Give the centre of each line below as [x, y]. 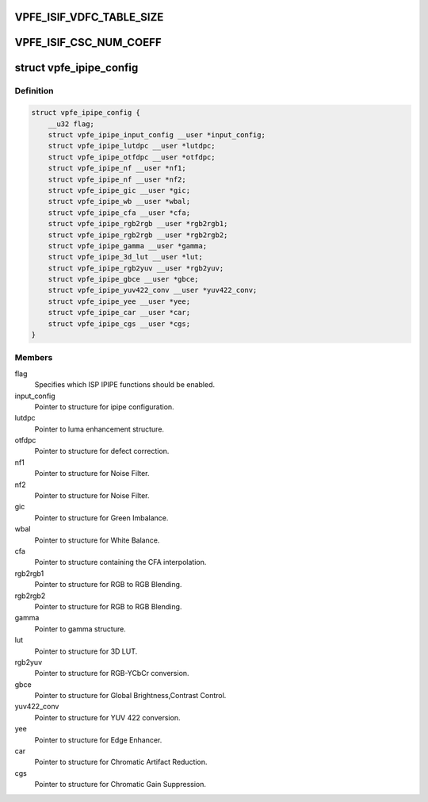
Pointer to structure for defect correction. [102, 451]
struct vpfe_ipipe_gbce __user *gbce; [123, 279]
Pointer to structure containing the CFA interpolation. [120, 562]
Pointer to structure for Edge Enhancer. [98, 740]
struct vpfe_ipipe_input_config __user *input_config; [157, 134]
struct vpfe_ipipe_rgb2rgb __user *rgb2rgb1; [138, 224]
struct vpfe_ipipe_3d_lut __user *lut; [126, 257]
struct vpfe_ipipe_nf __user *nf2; [117, 179]
